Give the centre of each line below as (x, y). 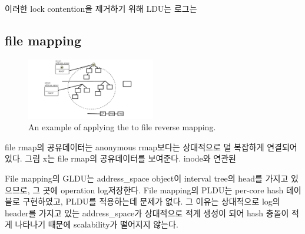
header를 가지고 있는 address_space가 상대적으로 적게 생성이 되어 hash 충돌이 (147, 212)
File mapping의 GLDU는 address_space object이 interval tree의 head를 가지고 (147, 178)
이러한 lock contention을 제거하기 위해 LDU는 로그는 (101, 8)
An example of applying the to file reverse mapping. (122, 127)
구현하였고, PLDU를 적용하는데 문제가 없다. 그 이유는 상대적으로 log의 (151, 201)
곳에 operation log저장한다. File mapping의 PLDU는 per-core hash (163, 189)
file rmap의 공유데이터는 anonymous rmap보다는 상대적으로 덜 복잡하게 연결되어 (151, 146)
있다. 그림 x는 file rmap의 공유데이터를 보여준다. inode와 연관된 (120, 158)
